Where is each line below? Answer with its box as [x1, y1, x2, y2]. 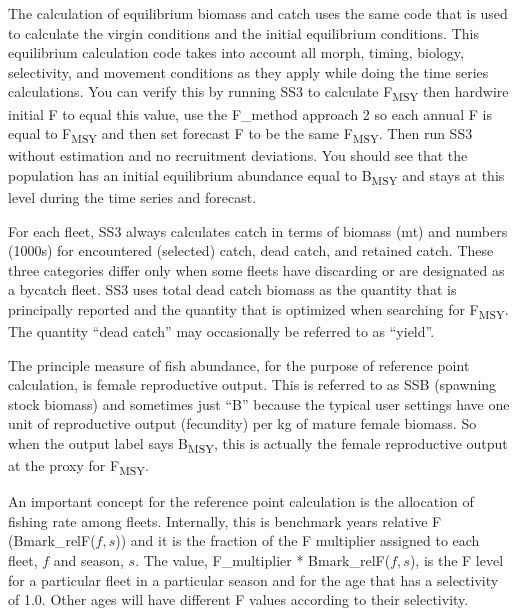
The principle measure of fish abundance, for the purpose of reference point [8, 354, 470, 375]
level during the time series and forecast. [8, 186, 257, 207]
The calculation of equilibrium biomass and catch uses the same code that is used [8, 3, 508, 23]
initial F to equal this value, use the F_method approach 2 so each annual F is [8, 103, 492, 124]
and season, [53, 550, 124, 571]
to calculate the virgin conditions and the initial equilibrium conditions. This [8, 22, 479, 43]
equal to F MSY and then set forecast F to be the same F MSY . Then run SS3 [8, 123, 473, 146]
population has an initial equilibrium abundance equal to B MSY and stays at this [8, 164, 505, 188]
